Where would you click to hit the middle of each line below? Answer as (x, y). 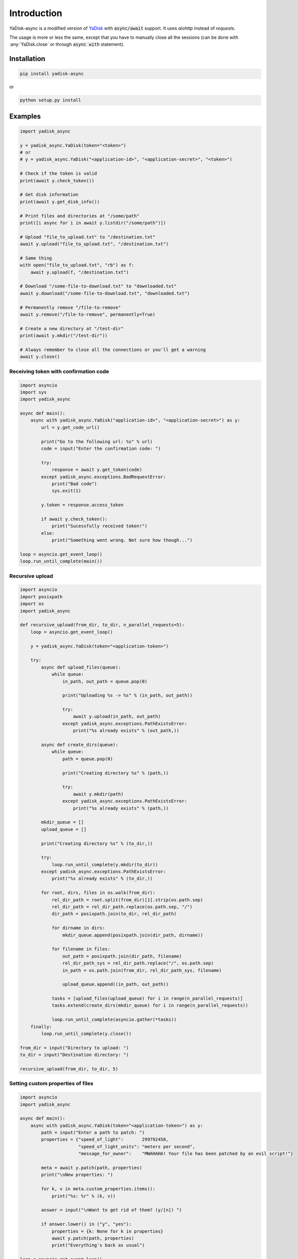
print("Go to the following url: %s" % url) (97, 441)
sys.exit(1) (66, 491)
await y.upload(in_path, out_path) (117, 717)
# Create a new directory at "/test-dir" (72, 328)
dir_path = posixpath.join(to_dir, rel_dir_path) (114, 914)
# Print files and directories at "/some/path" (80, 216)
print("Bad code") (74, 484)
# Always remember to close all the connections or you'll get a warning (113, 350)
